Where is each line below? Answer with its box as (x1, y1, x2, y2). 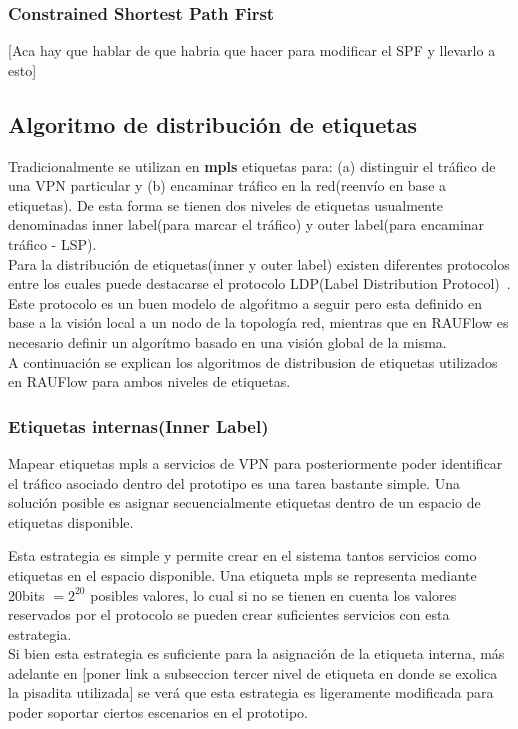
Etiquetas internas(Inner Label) (8, 413, 269, 438)
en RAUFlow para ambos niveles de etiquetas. (8, 371, 291, 392)
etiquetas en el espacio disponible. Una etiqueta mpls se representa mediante (8, 564, 477, 585)
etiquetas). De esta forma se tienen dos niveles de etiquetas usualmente (8, 194, 444, 215)
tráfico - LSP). (8, 233, 97, 254)
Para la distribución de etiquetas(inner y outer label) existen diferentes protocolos (8, 253, 510, 274)
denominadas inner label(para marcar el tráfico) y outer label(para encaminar (8, 214, 485, 235)
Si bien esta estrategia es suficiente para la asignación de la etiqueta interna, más (8, 643, 505, 664)
